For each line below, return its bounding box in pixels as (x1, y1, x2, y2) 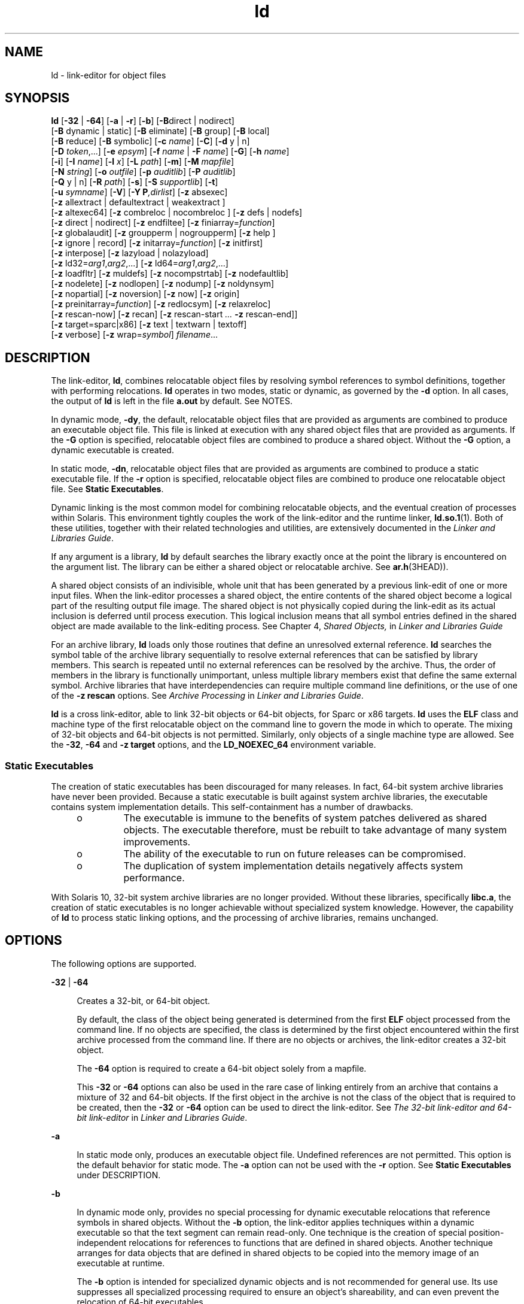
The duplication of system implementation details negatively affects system (123, 860, 464, 872)
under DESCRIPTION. (77, 1169, 161, 1180)
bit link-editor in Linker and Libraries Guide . (77, 1112, 248, 1123)
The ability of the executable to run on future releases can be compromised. (123, 848, 466, 860)
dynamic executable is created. (51, 445, 174, 456)
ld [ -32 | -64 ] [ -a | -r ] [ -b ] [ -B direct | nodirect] (51, 116, 234, 126)
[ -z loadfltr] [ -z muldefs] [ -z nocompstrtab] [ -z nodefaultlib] (51, 268, 289, 279)
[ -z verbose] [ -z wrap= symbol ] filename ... (51, 329, 218, 340)
